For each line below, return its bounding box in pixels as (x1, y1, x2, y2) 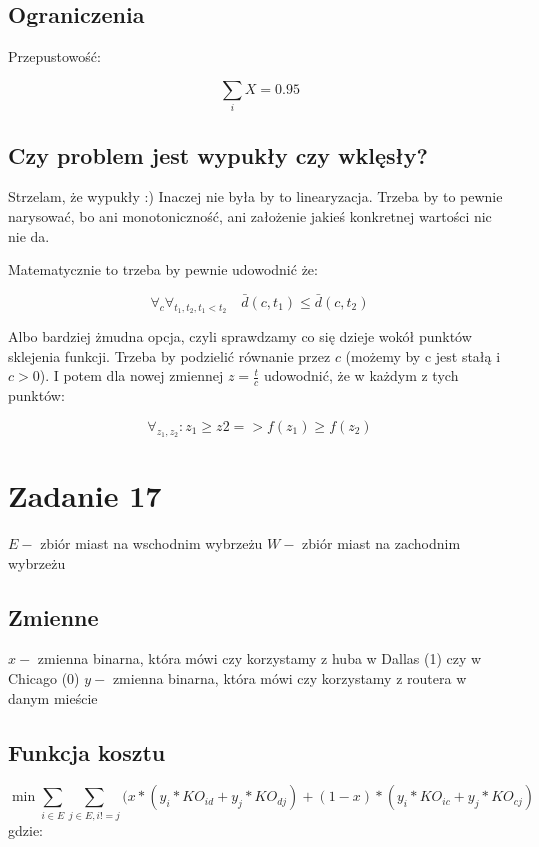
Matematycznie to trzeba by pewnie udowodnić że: (8, 259, 318, 280)
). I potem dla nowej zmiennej (39, 365, 224, 386)
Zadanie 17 (8, 475, 162, 516)
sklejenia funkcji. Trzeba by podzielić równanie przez (8, 345, 331, 366)
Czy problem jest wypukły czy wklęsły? (8, 139, 428, 170)
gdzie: (8, 819, 43, 840)
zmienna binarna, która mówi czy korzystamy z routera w (112, 668, 467, 689)
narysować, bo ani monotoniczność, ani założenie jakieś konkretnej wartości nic (8, 205, 492, 226)
